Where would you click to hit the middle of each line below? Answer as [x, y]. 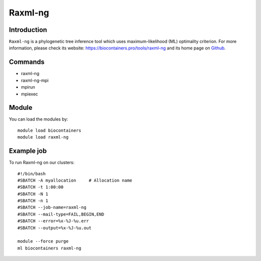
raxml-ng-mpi [35, 80]
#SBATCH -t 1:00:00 [41, 187]
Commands [27, 62]
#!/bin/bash [32, 174]
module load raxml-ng [43, 137]
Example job [28, 151]
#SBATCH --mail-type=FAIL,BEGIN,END [61, 214]
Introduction [28, 30]
